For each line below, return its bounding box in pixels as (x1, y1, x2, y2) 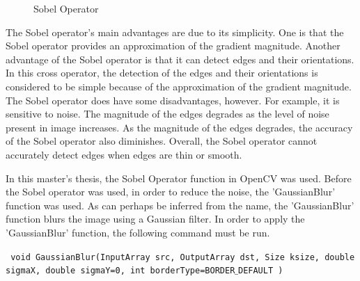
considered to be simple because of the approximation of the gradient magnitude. (6, 79, 352, 93)
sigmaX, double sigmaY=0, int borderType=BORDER (6, 266, 235, 276)
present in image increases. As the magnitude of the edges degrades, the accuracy (6, 120, 353, 134)
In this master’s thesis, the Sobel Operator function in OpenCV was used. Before (6, 170, 352, 185)
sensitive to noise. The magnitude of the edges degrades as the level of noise (6, 106, 329, 121)
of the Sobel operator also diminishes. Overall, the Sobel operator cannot (6, 134, 318, 148)
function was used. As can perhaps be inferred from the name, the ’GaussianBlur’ (6, 198, 354, 212)
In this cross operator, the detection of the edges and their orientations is (6, 65, 318, 80)
